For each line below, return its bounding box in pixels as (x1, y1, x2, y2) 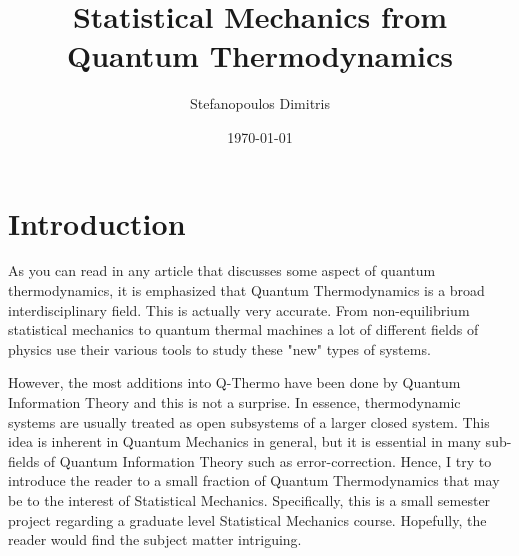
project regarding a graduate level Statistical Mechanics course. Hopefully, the (8, 509, 487, 530)
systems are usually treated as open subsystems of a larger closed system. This (8, 411, 490, 432)
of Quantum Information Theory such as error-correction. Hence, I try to (43, 450, 492, 471)
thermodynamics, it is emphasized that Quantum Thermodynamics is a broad (8, 280, 485, 301)
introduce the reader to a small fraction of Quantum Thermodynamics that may (8, 470, 500, 491)
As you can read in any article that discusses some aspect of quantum (8, 260, 436, 281)
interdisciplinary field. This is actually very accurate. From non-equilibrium (8, 299, 470, 320)
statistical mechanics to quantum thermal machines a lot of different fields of (8, 319, 479, 340)
